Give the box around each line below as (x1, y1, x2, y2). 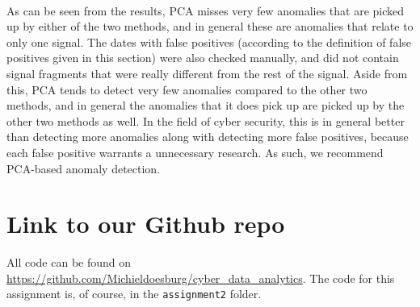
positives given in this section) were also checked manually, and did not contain (6, 49, 399, 66)
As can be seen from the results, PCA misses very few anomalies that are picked (6, 2, 405, 19)
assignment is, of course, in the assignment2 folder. (6, 285, 262, 302)
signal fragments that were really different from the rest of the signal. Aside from (6, 64, 408, 81)
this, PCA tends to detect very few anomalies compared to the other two (6, 81, 367, 97)
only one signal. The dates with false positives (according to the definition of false (6, 33, 412, 50)
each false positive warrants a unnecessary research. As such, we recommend (6, 143, 384, 160)
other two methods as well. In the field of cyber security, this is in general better (6, 112, 405, 129)
